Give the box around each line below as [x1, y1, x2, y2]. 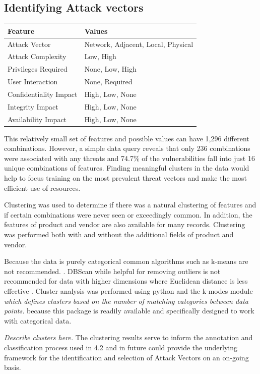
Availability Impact [8, 114, 67, 124]
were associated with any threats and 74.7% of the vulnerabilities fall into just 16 [4, 152, 255, 163]
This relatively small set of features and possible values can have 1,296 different [4, 133, 249, 143]
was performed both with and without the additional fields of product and [4, 229, 234, 240]
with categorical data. [4, 315, 72, 326]
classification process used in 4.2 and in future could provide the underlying [4, 342, 237, 352]
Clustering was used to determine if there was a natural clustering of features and [4, 199, 256, 210]
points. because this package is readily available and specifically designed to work [4, 305, 254, 316]
